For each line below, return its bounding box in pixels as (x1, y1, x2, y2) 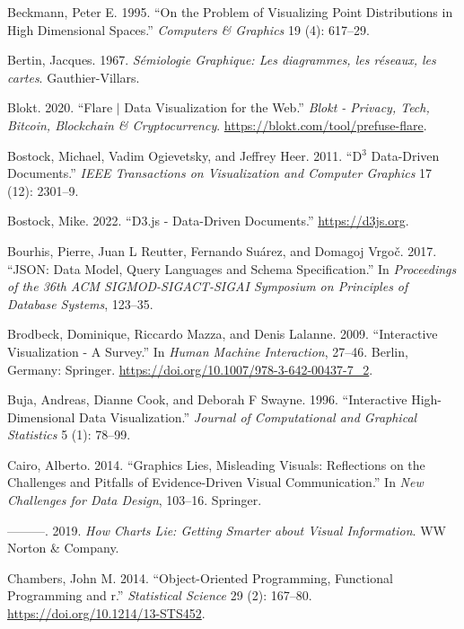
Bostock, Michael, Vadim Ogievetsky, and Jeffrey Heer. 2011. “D (7, 146, 363, 164)
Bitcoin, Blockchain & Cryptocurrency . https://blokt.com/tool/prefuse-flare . (7, 115, 427, 134)
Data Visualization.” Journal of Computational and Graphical (78, 407, 417, 426)
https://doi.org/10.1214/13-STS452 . (7, 604, 206, 623)
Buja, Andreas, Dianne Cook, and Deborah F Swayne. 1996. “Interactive (7, 390, 407, 409)
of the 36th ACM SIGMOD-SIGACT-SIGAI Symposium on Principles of (7, 277, 408, 296)
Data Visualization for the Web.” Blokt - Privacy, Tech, (124, 98, 430, 117)
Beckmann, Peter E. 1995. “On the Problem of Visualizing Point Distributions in (7, 3, 453, 21)
